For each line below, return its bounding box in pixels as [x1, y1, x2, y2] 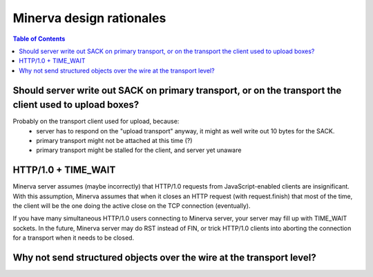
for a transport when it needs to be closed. [12, 233, 135, 242]
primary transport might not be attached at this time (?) [36, 137, 193, 144]
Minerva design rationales [12, 10, 166, 26]
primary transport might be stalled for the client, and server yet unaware [36, 146, 242, 155]
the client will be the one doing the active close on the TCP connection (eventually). [12, 202, 251, 210]
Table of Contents [12, 35, 66, 43]
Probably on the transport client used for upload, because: [12, 117, 180, 126]
